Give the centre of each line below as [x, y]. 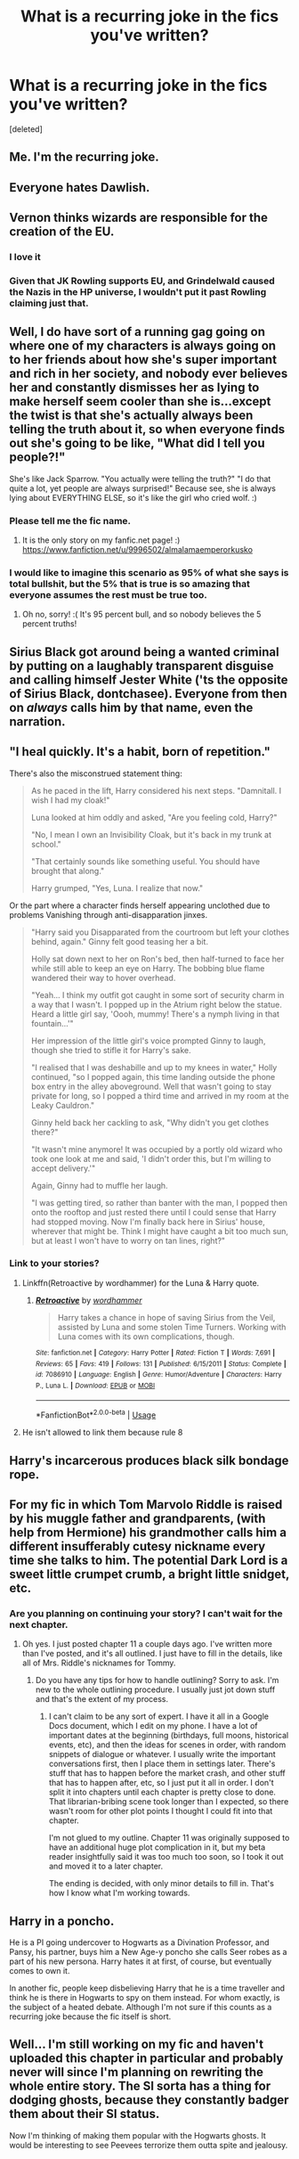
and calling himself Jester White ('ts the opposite [149, 679]
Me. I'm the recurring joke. [85, 157]
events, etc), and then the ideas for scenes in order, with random [167, 1745]
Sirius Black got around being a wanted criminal [144, 652]
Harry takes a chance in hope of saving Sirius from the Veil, [166, 1317]
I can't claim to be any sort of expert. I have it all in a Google [159, 1716]
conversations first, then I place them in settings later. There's [162, 1764]
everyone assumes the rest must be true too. [108, 594]
